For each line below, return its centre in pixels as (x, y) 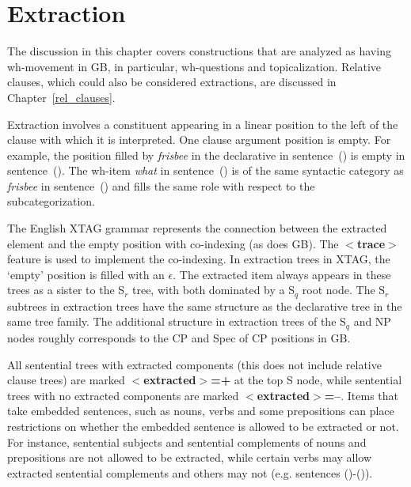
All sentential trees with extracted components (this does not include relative (194, 364)
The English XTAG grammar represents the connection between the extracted (197, 228)
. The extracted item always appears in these (282, 274)
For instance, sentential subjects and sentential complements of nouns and (187, 442)
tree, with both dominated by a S (213, 290)
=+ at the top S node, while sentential (306, 380)
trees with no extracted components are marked (123, 395)
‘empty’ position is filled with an (86, 274)
